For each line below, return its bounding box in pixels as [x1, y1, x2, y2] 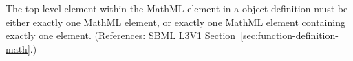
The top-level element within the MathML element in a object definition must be [6, 1, 348, 15]
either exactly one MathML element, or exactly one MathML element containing [6, 14, 345, 29]
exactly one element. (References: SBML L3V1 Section [6, 28, 236, 42]
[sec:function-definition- [240, 28, 339, 42]
